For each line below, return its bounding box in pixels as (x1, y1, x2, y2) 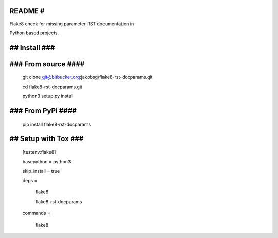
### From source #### (9, 60, 85, 68)
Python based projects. (9, 30, 59, 36)
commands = (22, 210, 51, 216)
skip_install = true (22, 168, 60, 174)
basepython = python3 (22, 158, 71, 165)
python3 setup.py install (22, 93, 74, 100)
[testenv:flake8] (22, 149, 56, 155)
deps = (22, 177, 38, 184)
